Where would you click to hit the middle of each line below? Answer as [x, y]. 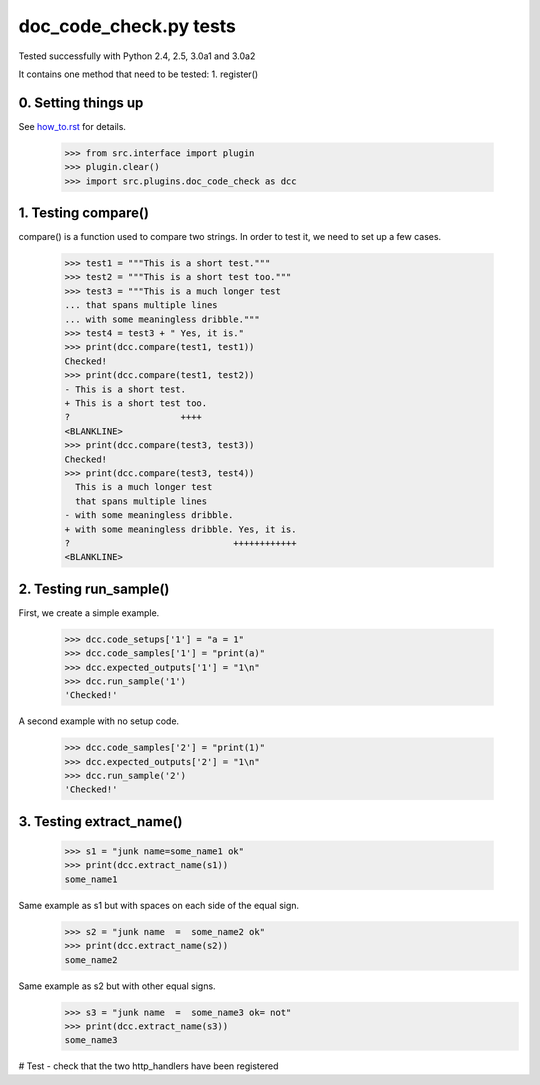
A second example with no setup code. [99, 721]
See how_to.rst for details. [72, 126]
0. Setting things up [81, 102]
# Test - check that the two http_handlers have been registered [148, 1066]
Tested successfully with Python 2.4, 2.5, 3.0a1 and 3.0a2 [137, 56]
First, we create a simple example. [89, 612]
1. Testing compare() [84, 213]
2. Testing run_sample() [94, 588]
